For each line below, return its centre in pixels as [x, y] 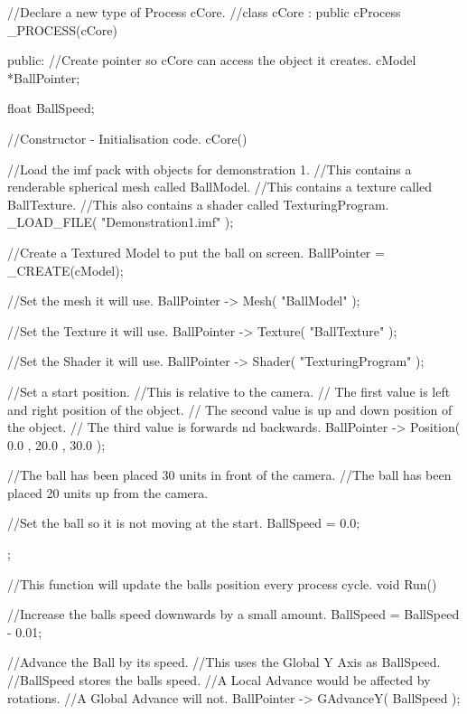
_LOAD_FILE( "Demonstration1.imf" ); [121, 222]
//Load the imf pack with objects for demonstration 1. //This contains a [210, 169]
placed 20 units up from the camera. [108, 492]
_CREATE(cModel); [65, 270]
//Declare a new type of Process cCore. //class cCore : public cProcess [204, 12]
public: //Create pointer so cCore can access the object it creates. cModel [212, 60]
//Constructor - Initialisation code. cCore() [127, 138]
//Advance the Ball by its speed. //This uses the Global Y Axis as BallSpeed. [224, 662]
